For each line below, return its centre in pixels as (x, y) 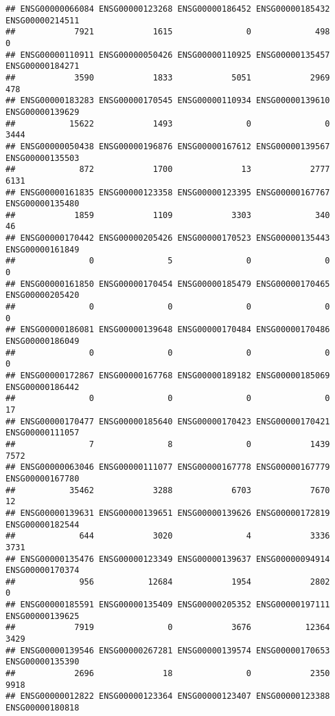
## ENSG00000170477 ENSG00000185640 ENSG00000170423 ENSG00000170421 (168, 421)
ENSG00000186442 (43, 387)
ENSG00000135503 (43, 158)
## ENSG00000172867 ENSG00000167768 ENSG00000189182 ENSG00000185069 (168, 376)
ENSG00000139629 (43, 112)
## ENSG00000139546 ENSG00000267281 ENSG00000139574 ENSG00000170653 (168, 650)
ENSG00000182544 (43, 524)
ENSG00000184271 (43, 66)
